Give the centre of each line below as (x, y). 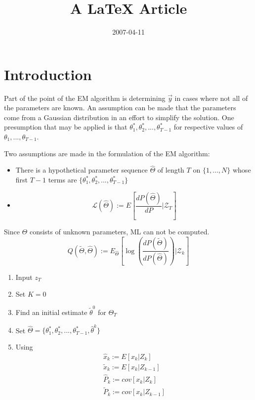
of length (171, 170)
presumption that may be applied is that (66, 127)
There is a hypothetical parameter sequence (82, 170)
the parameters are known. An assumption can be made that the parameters (120, 108)
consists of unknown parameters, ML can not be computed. (119, 232)
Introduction (48, 74)
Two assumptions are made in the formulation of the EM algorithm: (107, 153)
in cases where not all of (211, 98)
